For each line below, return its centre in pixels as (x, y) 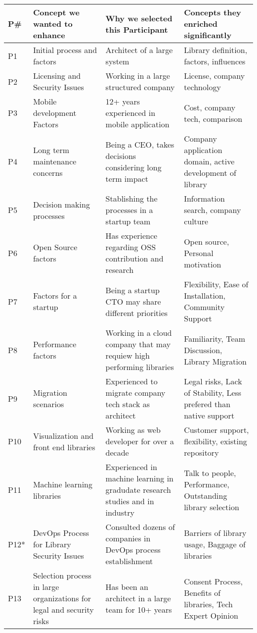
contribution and (134, 258)
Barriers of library (215, 532)
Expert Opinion (211, 615)
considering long (133, 167)
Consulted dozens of (140, 527)
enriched (201, 24)
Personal (199, 253)
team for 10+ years (139, 609)
